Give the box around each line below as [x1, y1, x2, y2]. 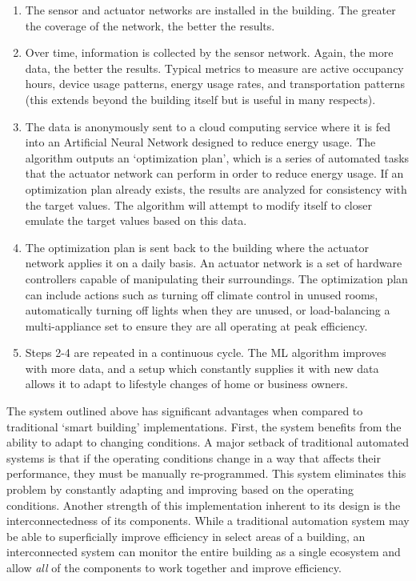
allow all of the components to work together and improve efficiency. [6, 559, 342, 575]
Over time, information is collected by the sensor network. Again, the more [25, 44, 394, 61]
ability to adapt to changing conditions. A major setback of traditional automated [6, 434, 410, 451]
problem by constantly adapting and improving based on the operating [6, 481, 354, 498]
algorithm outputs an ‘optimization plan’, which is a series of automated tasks [25, 149, 410, 166]
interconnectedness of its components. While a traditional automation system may [6, 512, 410, 529]
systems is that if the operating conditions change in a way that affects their [6, 449, 381, 466]
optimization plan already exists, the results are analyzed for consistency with [25, 180, 407, 197]
